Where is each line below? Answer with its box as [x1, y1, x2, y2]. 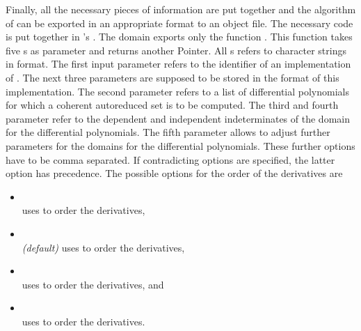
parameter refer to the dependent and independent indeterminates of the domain [6, 111, 350, 125]
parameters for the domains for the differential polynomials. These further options [6, 138, 355, 153]
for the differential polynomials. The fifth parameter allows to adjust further [6, 125, 330, 139]
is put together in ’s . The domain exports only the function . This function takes [6, 29, 353, 44]
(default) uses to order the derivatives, [22, 240, 185, 254]
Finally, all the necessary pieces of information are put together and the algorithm [6, 2, 356, 16]
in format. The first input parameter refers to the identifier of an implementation [6, 56, 351, 71]
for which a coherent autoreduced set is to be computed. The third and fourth [6, 98, 339, 112]
